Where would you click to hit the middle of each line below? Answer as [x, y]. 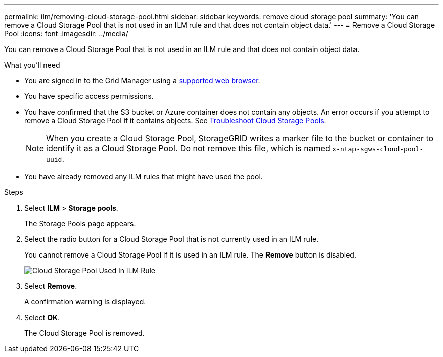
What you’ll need [32, 65]
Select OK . [42, 317]
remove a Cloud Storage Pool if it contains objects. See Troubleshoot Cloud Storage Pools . [175, 120]
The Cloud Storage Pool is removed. [84, 333]
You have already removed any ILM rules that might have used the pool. [144, 176]
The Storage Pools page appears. [80, 223]
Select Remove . [51, 286]
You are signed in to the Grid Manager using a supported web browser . [142, 81]
